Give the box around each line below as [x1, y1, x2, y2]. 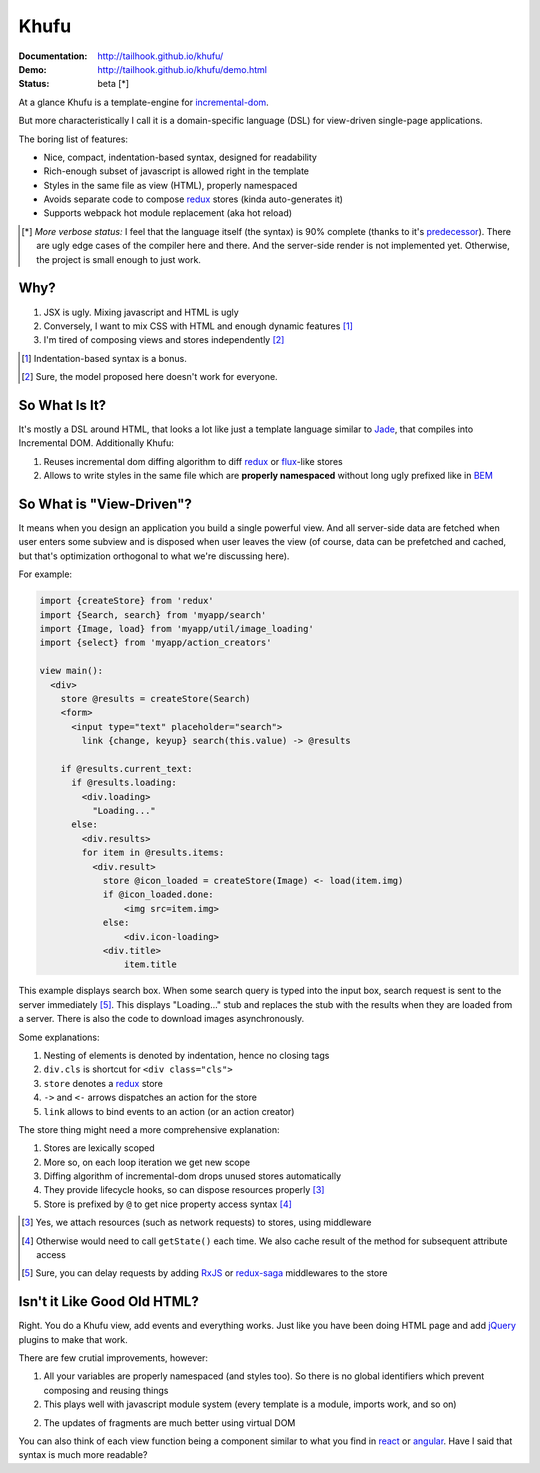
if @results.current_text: [60, 763, 194, 774]
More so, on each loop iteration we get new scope [43, 1156, 250, 1168]
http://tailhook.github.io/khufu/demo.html [97, 63, 267, 75]
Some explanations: [18, 1031, 100, 1043]
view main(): [39, 665, 104, 677]
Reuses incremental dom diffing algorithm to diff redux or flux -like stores [43, 455, 344, 467]
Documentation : [18, 50, 88, 62]
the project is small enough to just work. [36, 253, 202, 265]
